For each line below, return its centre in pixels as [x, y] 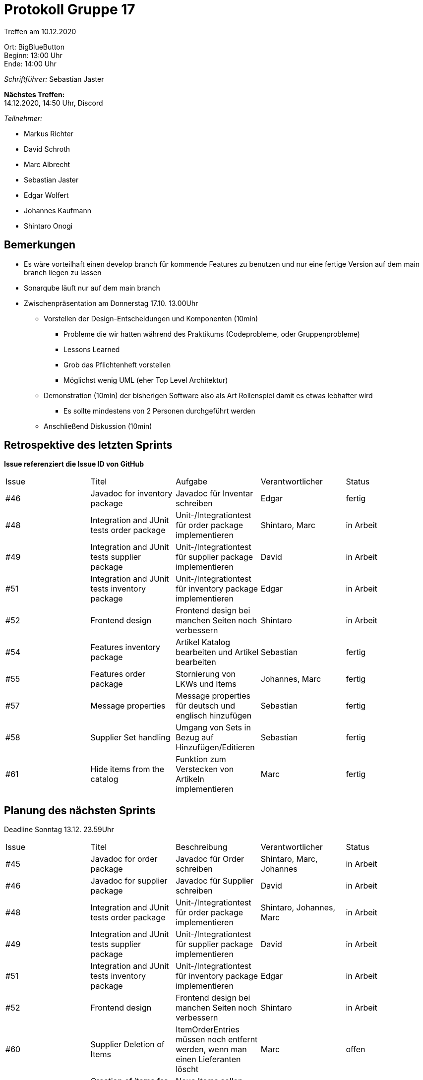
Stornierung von [206, 674]
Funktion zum [201, 759]
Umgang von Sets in [213, 728]
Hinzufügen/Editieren [215, 748]
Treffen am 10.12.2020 [40, 31]
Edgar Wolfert [46, 195]
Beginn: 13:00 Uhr [33, 55]
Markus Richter [49, 133]
